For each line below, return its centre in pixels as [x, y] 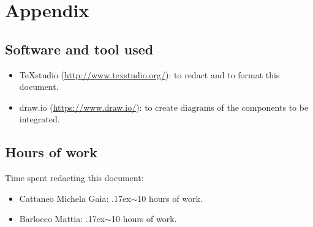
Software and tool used [79, 49]
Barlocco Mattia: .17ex [62, 219]
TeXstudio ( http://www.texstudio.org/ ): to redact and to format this [149, 74]
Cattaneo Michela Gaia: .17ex [75, 198]
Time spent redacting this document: [74, 178]
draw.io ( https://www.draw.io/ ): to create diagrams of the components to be [164, 107]
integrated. [40, 119]
